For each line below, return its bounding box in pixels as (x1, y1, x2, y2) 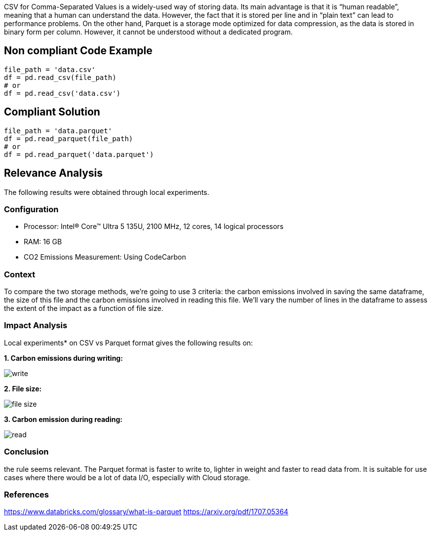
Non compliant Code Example (4, 44, 153, 57)
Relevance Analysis (4, 167, 103, 180)
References (4, 489, 49, 499)
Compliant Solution (4, 106, 100, 118)
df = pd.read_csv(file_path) (4, 73, 117, 81)
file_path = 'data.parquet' (4, 126, 113, 135)
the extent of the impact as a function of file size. (4, 304, 163, 313)
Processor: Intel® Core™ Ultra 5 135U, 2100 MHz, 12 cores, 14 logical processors (24, 222, 284, 231)
